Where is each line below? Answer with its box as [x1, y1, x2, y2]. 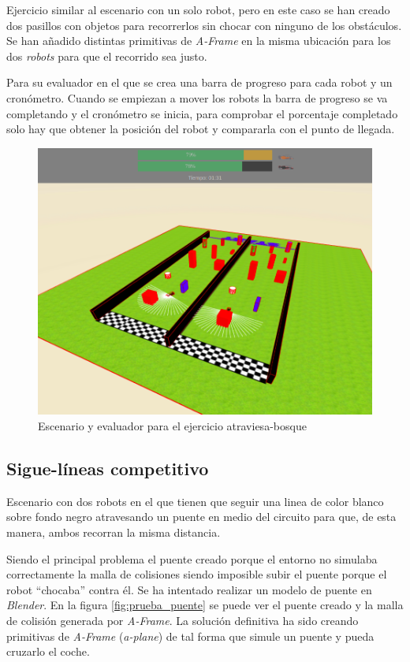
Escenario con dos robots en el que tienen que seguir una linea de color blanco [6, 493, 384, 509]
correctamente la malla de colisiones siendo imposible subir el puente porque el [6, 566, 387, 582]
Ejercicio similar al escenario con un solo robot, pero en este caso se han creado [6, 2, 390, 17]
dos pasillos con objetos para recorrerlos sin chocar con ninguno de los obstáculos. [6, 17, 402, 33]
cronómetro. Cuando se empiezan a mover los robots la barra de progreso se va [6, 89, 388, 106]
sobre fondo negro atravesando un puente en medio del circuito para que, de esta [6, 508, 397, 525]
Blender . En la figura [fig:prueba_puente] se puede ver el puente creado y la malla [6, 597, 404, 613]
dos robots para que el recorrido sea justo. [6, 47, 207, 64]
